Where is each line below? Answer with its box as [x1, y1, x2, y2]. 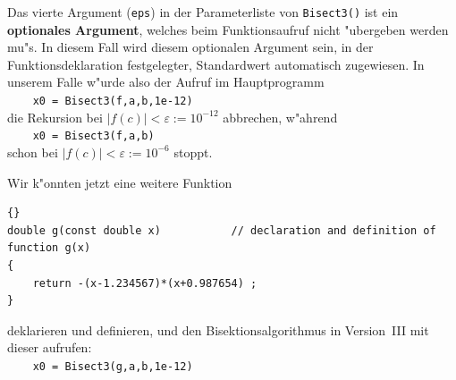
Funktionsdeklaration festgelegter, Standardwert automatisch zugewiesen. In [7, 55, 425, 73]
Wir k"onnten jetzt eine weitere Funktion [7, 173, 232, 191]
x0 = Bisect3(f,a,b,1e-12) [32, 95, 193, 108]
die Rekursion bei [7, 107, 103, 126]
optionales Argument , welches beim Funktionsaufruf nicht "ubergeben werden [7, 20, 449, 38]
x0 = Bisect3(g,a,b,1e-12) [32, 359, 193, 373]
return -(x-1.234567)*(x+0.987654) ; [32, 276, 258, 290]
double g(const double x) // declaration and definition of [7, 224, 436, 237]
